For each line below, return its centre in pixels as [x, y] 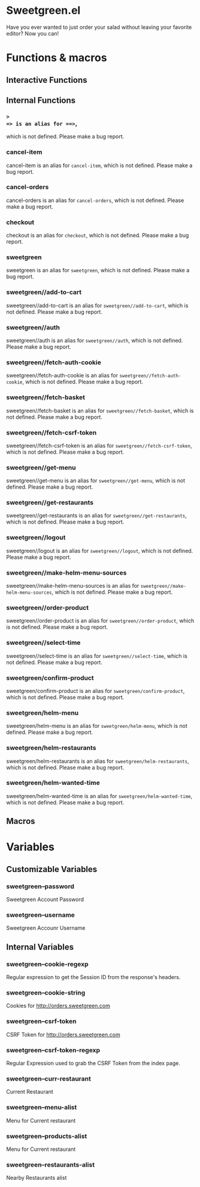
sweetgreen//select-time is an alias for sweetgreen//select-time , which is [97, 656]
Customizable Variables [52, 869]
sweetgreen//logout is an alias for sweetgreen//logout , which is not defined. [100, 551]
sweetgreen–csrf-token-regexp [53, 1050]
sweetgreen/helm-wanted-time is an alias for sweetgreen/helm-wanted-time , [99, 796]
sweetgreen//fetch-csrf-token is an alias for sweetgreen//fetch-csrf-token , [99, 445]
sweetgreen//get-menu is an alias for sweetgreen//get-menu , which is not [96, 481]
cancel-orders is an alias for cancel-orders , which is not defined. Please [95, 200]
